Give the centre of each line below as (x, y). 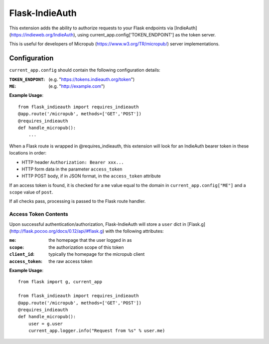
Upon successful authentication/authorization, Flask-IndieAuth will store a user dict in (98, 224)
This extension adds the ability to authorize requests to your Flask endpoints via (91, 28)
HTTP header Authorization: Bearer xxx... (73, 162)
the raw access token (70, 261)
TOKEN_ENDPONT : (27, 79)
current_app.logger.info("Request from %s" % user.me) (97, 331)
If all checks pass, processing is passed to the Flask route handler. (77, 201)
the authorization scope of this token (86, 247)
